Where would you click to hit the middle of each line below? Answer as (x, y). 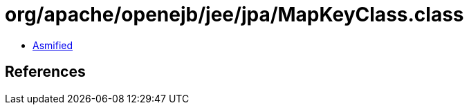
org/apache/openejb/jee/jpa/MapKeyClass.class (234, 15)
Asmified (53, 45)
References (45, 72)
